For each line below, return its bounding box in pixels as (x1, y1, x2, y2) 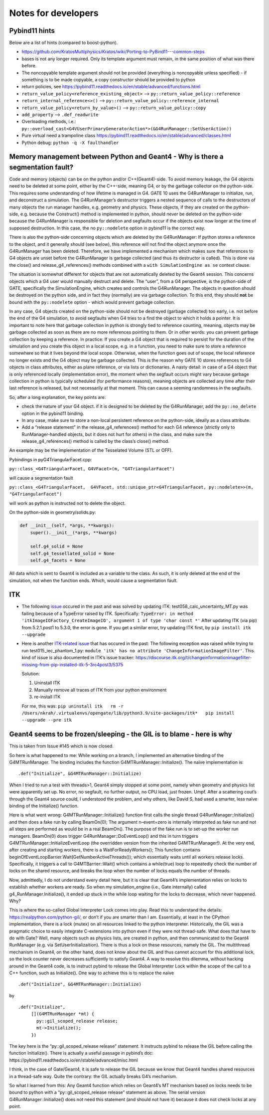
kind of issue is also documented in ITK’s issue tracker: (21, 655, 134, 661)
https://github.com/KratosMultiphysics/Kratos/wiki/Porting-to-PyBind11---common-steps (21, 49, 205, 55)
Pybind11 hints (9, 26, 55, 35)
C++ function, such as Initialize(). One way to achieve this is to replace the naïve (9, 970, 174, 976)
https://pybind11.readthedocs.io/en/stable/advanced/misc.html (9, 1057, 138, 1063)
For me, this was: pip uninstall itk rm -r (21, 703, 124, 709)
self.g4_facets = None (30, 557, 86, 563)
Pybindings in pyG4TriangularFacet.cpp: (9, 456, 92, 462)
